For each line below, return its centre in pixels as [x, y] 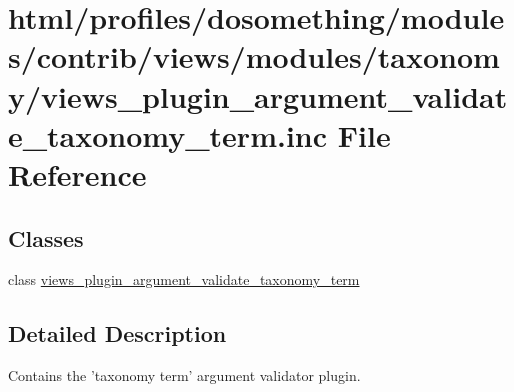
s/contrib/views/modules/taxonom [254, 56]
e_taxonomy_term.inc [168, 134]
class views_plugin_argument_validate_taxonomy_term [184, 279]
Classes [46, 237]
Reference [77, 173]
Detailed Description [117, 333]
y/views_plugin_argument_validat [258, 95]
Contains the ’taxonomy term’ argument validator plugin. [184, 375]
